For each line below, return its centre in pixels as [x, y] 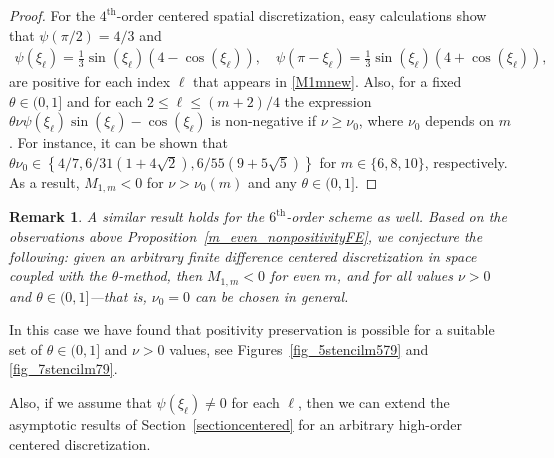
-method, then [160, 275]
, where [381, 120]
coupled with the [58, 275]
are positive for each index [90, 81]
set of [26, 348]
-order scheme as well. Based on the [396, 216]
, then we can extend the [374, 402]
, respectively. [466, 162]
